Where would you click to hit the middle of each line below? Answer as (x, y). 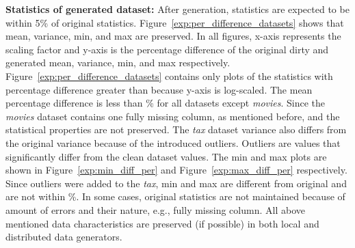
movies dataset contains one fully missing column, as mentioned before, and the (173, 116)
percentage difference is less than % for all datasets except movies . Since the (166, 103)
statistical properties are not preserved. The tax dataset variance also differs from (176, 129)
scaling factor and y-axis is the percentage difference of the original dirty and (167, 49)
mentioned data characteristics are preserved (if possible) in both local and (162, 223)
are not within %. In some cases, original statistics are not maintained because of (175, 196)
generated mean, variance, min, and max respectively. (118, 63)
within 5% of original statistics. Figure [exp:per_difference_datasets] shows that (175, 22)
